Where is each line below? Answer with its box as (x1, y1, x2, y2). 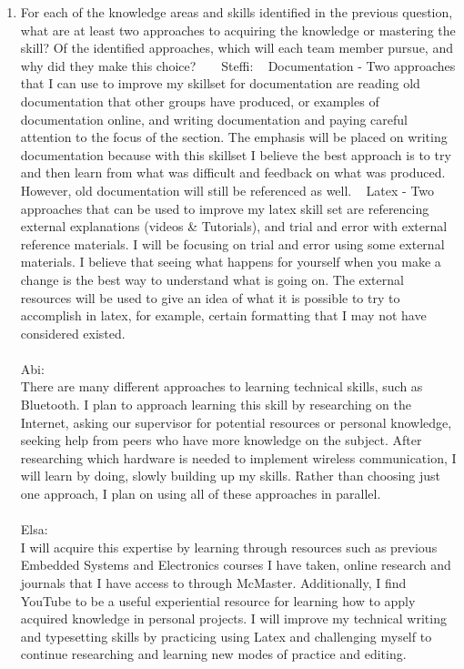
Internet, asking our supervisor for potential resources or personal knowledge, (20, 412, 452, 431)
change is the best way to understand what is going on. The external (20, 269, 404, 289)
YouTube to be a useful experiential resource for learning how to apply (20, 591, 416, 610)
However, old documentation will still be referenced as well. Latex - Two (20, 180, 435, 199)
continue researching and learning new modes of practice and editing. (20, 644, 407, 664)
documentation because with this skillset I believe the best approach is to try (20, 145, 451, 164)
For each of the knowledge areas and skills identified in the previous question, (20, 3, 453, 21)
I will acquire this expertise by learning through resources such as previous (20, 537, 438, 556)
